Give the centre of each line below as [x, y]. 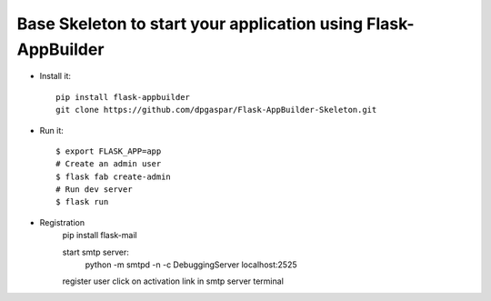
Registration [62, 222]
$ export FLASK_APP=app [109, 151]
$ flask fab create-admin [114, 176]
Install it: [55, 76]
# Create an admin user [109, 164]
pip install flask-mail [100, 236]
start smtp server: [95, 252]
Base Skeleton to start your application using [190, 24]
